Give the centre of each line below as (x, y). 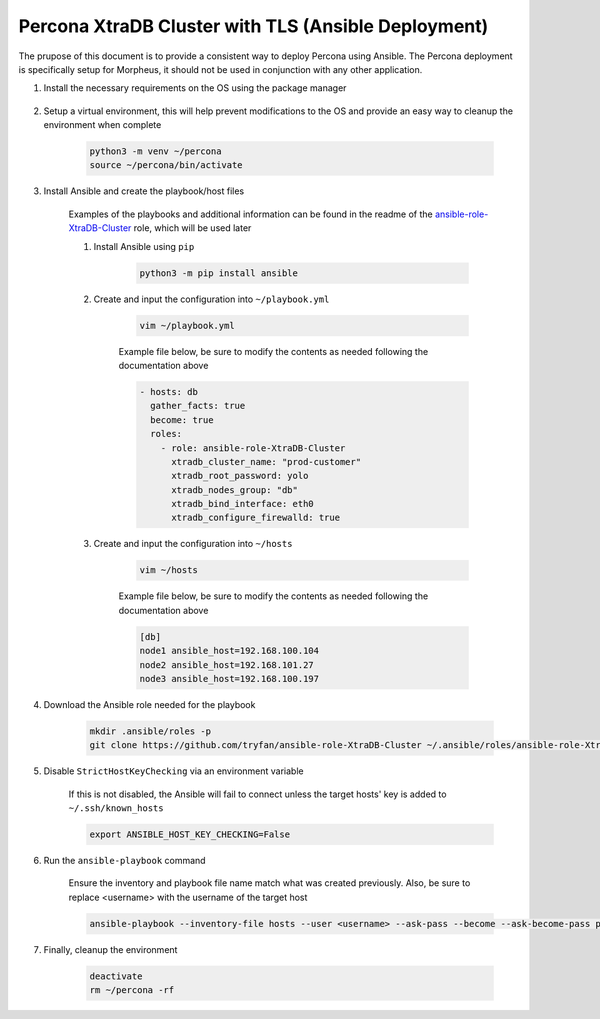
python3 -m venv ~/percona (155, 151)
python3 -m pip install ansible (219, 273)
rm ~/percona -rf (132, 990)
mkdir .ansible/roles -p (150, 731)
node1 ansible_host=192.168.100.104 (229, 651)
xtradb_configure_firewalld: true (255, 518)
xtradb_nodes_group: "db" (235, 489)
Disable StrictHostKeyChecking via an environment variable (173, 771)
